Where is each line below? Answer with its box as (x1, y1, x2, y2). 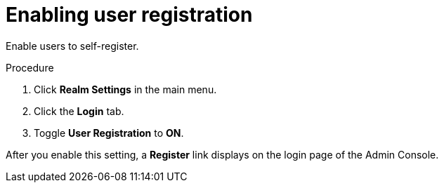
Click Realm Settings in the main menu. (34, 83, 217, 95)
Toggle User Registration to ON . (34, 126, 184, 139)
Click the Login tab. (34, 105, 124, 117)
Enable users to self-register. (6, 39, 139, 52)
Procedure (6, 61, 54, 74)
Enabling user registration (6, 3, 253, 27)
